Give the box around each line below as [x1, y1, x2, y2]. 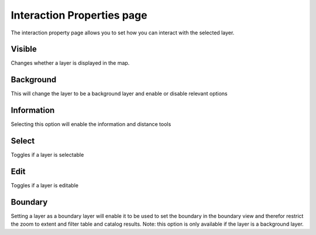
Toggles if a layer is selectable [11, 152, 84, 159]
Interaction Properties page [11, 9, 147, 22]
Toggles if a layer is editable [11, 182, 79, 189]
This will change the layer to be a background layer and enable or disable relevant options [11, 90, 228, 97]
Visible [11, 44, 37, 54]
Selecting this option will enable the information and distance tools [11, 121, 171, 128]
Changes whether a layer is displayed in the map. [11, 59, 130, 66]
